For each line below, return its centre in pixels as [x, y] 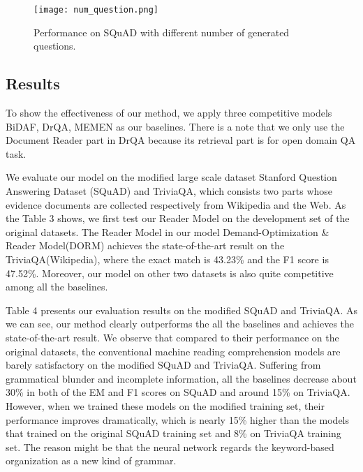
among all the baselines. [57, 287]
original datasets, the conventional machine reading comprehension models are [173, 351]
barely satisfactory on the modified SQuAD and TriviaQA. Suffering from [163, 365]
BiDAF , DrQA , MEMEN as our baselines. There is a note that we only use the [175, 126]
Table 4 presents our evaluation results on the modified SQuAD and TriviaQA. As [181, 310]
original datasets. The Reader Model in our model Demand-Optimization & [168, 231]
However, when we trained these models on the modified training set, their [165, 405]
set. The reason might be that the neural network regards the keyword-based [170, 447]
